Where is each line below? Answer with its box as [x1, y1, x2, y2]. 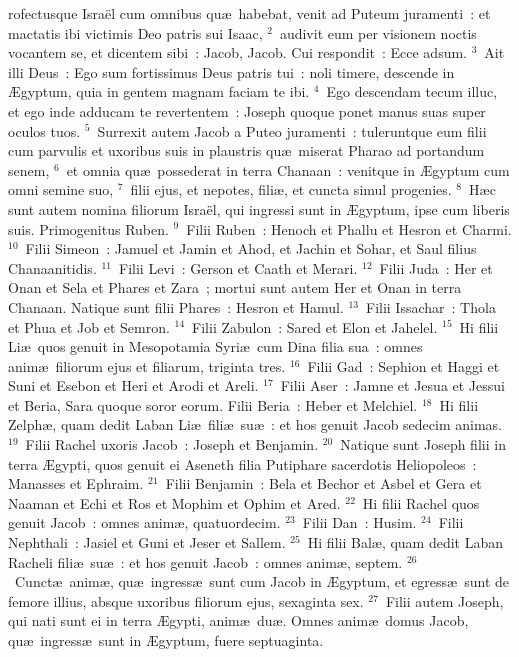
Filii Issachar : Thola [365, 296, 496, 317]
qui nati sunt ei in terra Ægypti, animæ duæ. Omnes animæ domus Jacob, [8, 610, 469, 631]
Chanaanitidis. [8, 257, 97, 278]
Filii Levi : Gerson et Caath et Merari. [119, 257, 358, 278]
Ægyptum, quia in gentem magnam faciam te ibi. [8, 81, 310, 102]
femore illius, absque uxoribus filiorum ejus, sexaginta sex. [8, 590, 364, 611]
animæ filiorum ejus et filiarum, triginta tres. [8, 355, 286, 376]
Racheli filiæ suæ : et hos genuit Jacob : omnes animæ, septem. [8, 551, 403, 572]
